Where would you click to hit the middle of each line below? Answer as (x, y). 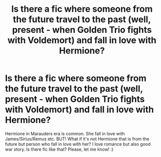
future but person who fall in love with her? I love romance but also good (78, 144)
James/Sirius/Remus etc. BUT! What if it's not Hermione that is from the (77, 139)
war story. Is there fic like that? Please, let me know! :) (59, 149)
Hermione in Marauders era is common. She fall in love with (65, 133)
